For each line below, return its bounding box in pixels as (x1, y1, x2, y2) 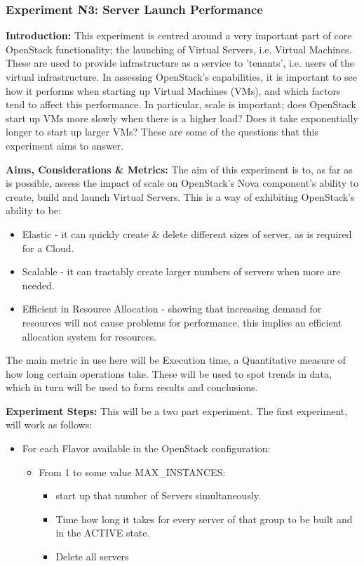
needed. (22, 277, 55, 292)
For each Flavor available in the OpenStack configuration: (22, 441, 271, 456)
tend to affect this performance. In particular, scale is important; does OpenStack (6, 97, 356, 112)
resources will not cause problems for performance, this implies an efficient (22, 315, 342, 329)
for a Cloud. (22, 240, 74, 255)
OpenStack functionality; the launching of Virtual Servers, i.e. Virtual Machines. (6, 41, 352, 56)
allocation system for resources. (22, 329, 157, 343)
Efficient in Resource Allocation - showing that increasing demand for (22, 301, 322, 316)
